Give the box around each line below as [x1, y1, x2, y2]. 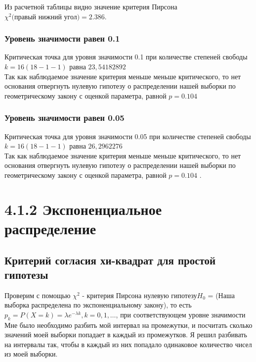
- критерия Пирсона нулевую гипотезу [82, 290, 197, 300]
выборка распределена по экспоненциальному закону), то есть [4, 300, 192, 310]
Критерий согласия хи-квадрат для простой [4, 252, 216, 267]
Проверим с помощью [4, 290, 71, 300]
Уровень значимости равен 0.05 [4, 111, 125, 124]
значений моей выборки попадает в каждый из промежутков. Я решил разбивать [4, 329, 247, 340]
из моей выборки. [4, 349, 58, 359]
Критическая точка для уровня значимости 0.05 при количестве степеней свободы [4, 131, 251, 141]
